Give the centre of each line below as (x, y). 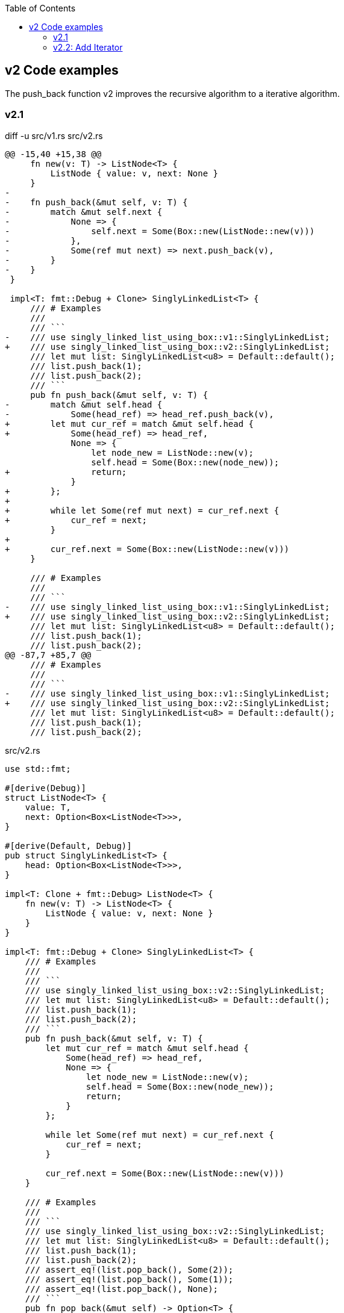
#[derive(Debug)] (45, 788)
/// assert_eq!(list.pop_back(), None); (122, 1289)
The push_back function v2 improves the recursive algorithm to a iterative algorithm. (172, 93)
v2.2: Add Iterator (88, 47)
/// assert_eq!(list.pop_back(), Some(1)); (129, 1279)
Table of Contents (40, 8)
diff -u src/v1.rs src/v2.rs (54, 135)
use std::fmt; (38, 768)
